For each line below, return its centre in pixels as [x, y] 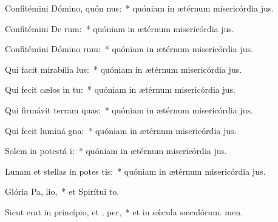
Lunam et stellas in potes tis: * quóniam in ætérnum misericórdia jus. [135, 171]
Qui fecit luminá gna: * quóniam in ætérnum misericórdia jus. [121, 130]
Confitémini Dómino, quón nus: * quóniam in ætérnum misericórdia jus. [140, 8]
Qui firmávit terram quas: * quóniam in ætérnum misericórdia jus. [129, 109]
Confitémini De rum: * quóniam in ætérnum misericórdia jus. [120, 28]
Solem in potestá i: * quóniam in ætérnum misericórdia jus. [116, 151]
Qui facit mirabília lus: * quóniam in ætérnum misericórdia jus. [124, 69]
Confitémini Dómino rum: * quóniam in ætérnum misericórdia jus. [129, 49]
